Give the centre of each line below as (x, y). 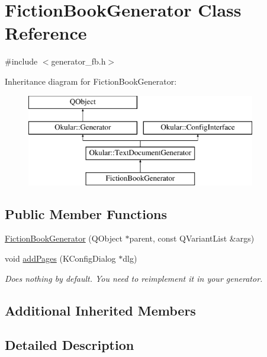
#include (21, 61)
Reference (46, 33)
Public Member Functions (86, 213)
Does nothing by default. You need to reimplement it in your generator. (134, 278)
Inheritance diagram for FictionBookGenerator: (91, 81)
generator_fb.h (78, 61)
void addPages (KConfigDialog (60, 258)
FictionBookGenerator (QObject (64, 238)
